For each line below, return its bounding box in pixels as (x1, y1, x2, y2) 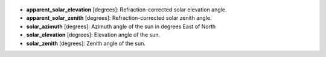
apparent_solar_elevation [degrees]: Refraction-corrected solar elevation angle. (26, 6, 227, 13)
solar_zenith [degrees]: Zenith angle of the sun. (26, 40, 146, 47)
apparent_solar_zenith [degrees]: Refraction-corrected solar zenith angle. (26, 14, 212, 22)
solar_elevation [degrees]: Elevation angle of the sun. (26, 31, 161, 38)
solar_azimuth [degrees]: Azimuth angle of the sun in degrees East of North (26, 23, 216, 30)
